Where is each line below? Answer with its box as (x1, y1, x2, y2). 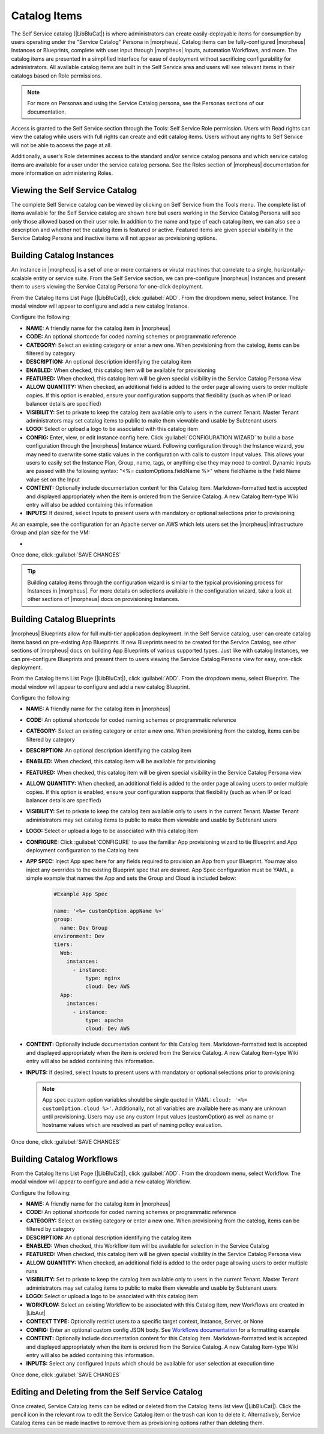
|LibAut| (26, 1310, 46, 1317)
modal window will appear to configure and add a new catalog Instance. (11, 302, 189, 310)
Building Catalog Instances (11, 250, 114, 261)
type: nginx (85, 975, 121, 982)
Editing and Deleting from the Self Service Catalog (11, 1387, 203, 1397)
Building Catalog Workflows (11, 1154, 118, 1164)
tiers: (53, 941, 73, 948)
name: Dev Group (60, 924, 108, 931)
